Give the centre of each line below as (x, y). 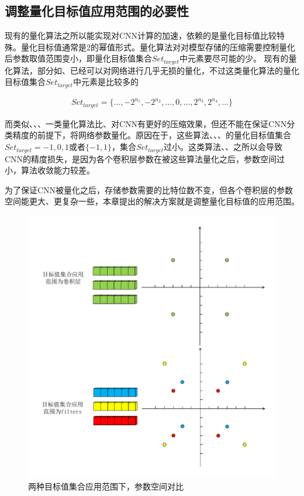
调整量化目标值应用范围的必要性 (97, 11)
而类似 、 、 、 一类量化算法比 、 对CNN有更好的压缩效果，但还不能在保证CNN (146, 123)
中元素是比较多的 (106, 82)
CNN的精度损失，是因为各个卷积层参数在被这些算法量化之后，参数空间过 (145, 158)
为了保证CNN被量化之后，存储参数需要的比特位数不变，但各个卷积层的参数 (149, 189)
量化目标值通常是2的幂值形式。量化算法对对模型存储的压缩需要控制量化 (158, 47)
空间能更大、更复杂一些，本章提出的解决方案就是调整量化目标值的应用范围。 (152, 201)
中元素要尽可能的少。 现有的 (234, 58)
